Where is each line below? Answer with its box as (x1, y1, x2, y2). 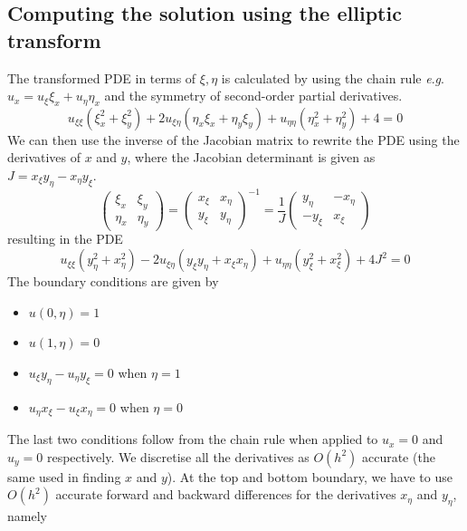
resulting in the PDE (7, 229, 123, 248)
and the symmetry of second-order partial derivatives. (104, 86, 403, 105)
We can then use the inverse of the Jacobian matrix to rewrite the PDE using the (7, 130, 460, 149)
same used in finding (7, 467, 121, 486)
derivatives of (7, 148, 81, 167)
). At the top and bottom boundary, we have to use (167, 467, 453, 486)
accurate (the (361, 447, 435, 466)
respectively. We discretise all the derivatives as (46, 447, 310, 466)
